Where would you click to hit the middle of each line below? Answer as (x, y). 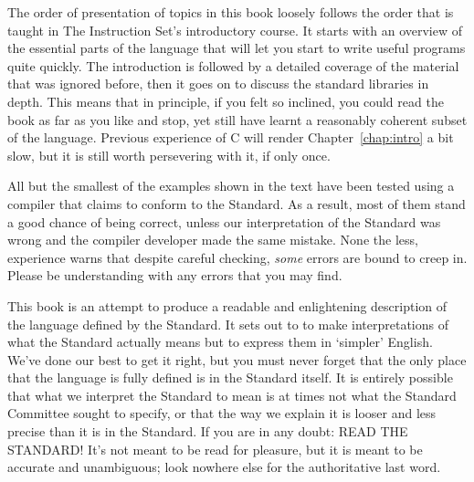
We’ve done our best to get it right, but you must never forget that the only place (237, 359)
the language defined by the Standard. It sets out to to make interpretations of (228, 324)
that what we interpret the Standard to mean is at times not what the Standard (232, 395)
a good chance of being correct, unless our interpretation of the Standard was (224, 221)
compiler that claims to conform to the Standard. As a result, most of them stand (237, 203)
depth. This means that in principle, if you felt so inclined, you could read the (226, 101)
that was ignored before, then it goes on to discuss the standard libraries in (218, 84)
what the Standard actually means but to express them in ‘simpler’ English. (220, 342)
